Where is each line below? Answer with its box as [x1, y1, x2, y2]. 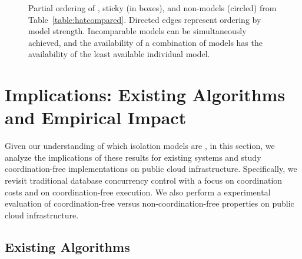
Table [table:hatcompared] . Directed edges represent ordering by [28, 13, 261, 25]
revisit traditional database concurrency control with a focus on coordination [5, 174, 283, 187]
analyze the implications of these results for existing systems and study [5, 151, 261, 163]
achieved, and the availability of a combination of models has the [28, 36, 263, 48]
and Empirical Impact [5, 105, 187, 129]
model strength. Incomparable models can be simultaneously [28, 25, 247, 37]
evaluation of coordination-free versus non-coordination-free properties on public [5, 197, 294, 210]
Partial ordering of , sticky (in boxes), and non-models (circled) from [28, 2, 277, 14]
